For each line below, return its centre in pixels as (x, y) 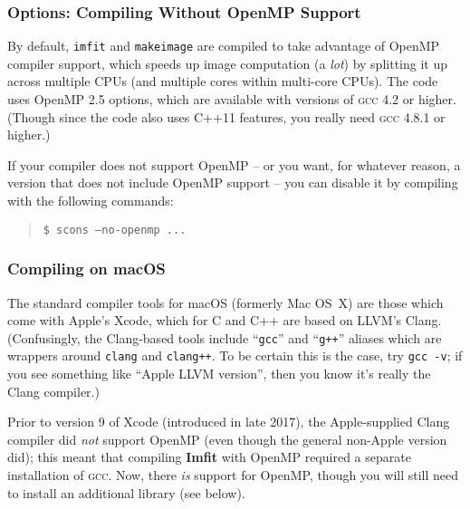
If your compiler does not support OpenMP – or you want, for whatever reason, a (234, 164)
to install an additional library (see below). (126, 492)
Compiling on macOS (86, 269)
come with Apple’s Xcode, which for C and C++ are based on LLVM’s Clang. (225, 320)
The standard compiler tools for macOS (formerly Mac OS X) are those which (225, 302)
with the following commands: (91, 201)
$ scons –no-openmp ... (115, 230)
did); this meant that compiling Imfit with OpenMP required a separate (209, 457)
